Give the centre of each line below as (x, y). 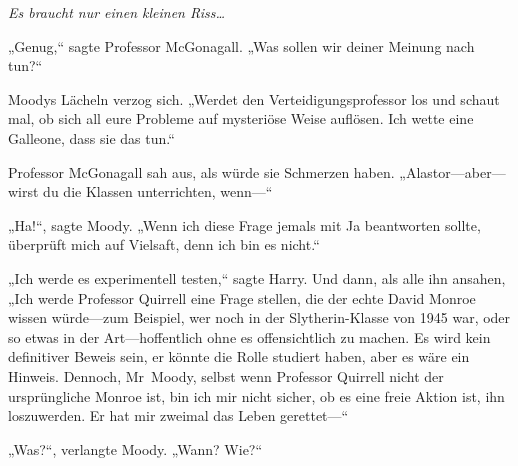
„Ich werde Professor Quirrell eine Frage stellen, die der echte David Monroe (242, 297)
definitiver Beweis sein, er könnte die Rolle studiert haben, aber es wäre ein (239, 356)
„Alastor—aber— (452, 171)
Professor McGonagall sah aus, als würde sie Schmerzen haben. (201, 171)
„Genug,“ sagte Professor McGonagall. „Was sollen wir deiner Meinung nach (241, 45)
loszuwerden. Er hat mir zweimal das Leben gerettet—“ (178, 415)
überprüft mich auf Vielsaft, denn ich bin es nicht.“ (164, 244)
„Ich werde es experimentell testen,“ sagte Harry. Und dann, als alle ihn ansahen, (257, 277)
